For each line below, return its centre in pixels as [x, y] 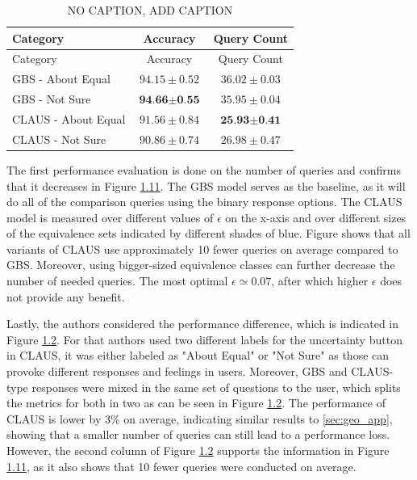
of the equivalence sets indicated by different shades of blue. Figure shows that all [208, 233]
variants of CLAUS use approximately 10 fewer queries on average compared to [202, 248]
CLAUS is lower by [54, 418]
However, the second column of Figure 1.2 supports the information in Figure [198, 450]
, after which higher [320, 281]
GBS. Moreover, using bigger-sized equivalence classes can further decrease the [201, 265]
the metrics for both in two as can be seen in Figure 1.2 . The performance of [196, 403]
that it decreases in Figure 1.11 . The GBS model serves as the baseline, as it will [206, 185]
